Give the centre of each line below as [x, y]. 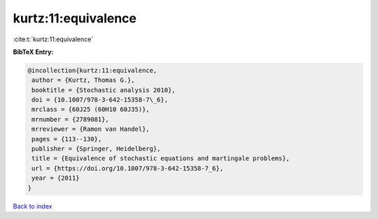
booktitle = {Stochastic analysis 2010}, [104, 90]
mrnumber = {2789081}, [71, 119]
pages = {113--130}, [67, 139]
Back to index [33, 206]
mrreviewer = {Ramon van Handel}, [91, 129]
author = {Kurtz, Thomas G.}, [84, 80]
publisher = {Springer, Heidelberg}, [96, 149]
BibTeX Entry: [33, 52]
